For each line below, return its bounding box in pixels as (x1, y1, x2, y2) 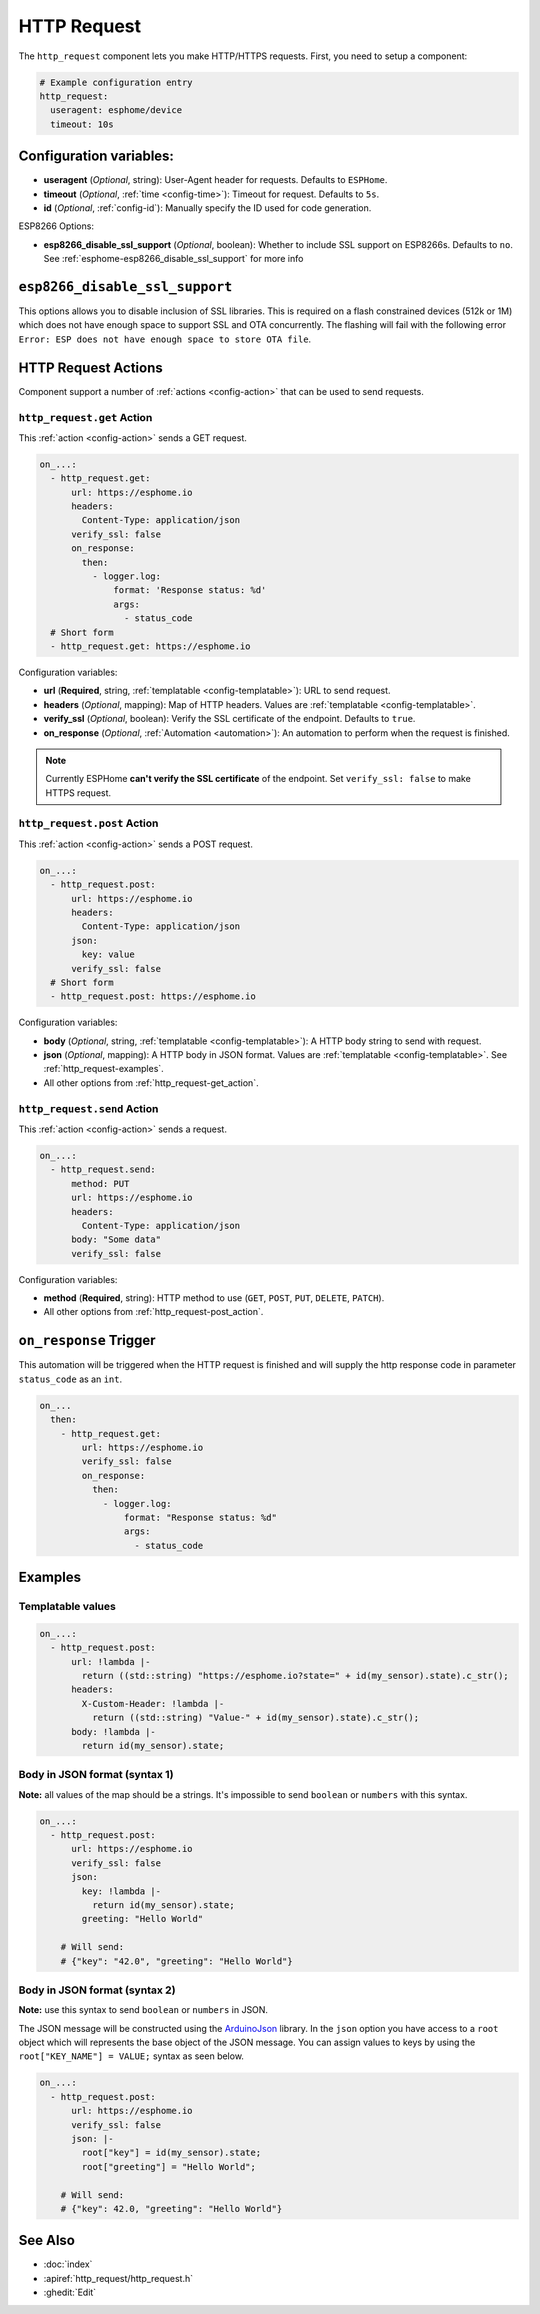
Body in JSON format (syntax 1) (18, 1768, 174, 1782)
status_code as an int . (18, 1373, 123, 1385)
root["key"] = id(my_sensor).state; (81, 2147, 262, 2159)
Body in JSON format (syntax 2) (18, 1983, 176, 1997)
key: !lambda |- (81, 1885, 162, 1897)
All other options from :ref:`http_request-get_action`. (43, 1076, 259, 1089)
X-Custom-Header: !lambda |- (81, 1698, 225, 1709)
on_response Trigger (18, 1332, 156, 1349)
